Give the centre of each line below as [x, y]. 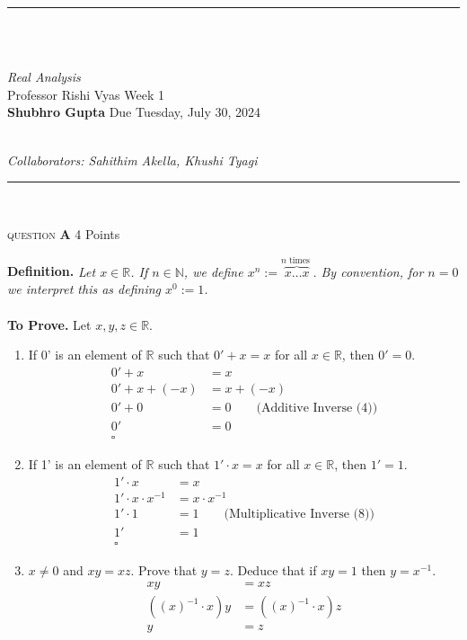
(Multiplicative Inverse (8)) [299, 514]
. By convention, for [368, 271]
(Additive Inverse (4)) [317, 408]
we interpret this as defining [84, 289]
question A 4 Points [64, 233]
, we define [213, 271]
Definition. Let [52, 271]
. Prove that [164, 569]
